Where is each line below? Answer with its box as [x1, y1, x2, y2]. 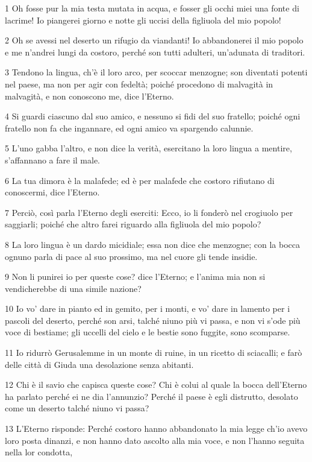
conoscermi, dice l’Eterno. [5, 186, 100, 198]
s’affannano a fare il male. [5, 153, 101, 166]
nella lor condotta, [5, 446, 73, 458]
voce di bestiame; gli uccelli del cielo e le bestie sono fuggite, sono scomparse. [5, 326, 290, 338]
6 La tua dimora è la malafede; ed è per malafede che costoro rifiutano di [5, 174, 275, 186]
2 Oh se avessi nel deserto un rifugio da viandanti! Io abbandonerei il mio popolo [5, 34, 304, 46]
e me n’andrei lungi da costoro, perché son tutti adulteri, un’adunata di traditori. [5, 45, 305, 58]
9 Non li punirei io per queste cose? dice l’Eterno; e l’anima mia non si [5, 270, 266, 283]
